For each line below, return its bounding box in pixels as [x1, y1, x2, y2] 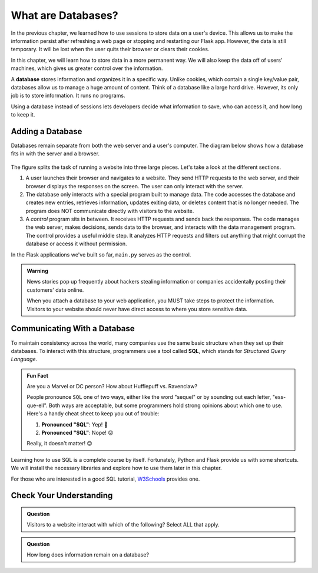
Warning [26, 268, 48, 275]
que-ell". [26, 402, 48, 409]
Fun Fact [26, 372, 48, 379]
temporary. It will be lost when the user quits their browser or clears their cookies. [11, 46, 210, 53]
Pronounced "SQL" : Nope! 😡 [41, 429, 114, 437]
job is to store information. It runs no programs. [11, 92, 125, 99]
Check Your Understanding [11, 491, 113, 501]
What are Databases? [11, 9, 118, 22]
